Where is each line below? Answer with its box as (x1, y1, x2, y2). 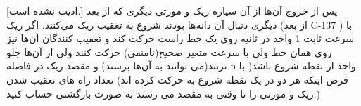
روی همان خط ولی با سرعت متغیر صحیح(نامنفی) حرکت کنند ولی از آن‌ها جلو (6, 44, 332, 59)
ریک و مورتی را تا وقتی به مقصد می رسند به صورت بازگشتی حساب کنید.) (6, 86, 320, 100)
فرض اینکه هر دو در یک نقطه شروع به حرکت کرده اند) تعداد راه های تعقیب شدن (6, 72, 348, 86)
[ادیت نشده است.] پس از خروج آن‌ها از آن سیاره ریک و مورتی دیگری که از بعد (6, 4, 338, 18)
